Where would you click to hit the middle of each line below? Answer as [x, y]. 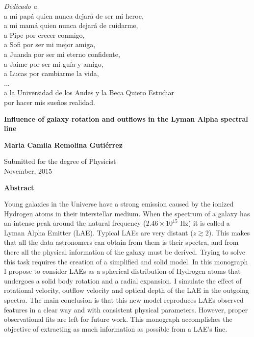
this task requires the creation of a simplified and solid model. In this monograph [126, 261]
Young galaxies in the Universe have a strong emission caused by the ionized [119, 204]
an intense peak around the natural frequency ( [75, 223]
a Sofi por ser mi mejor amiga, [50, 44]
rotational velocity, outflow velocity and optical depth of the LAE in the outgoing [127, 290]
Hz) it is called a [205, 223]
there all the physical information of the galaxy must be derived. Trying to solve [125, 252]
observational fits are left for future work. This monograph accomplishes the [118, 319]
